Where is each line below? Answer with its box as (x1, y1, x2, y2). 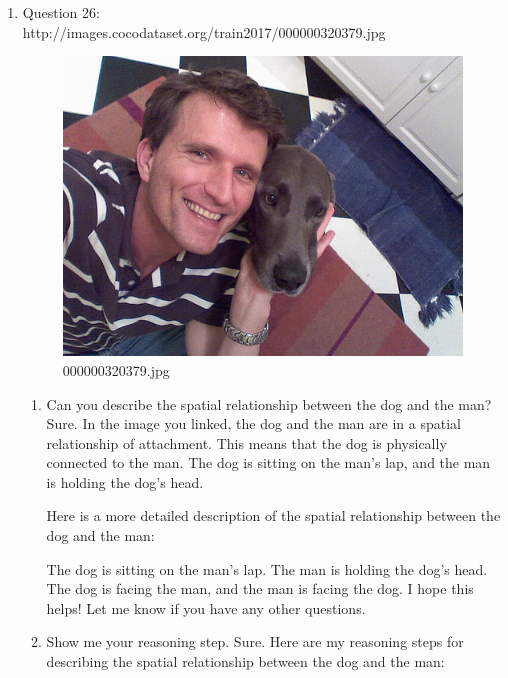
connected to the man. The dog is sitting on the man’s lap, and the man (46, 452, 491, 473)
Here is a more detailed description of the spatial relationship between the (46, 505, 501, 526)
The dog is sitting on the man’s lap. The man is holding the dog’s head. (46, 558, 488, 579)
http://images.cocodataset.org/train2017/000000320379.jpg (22, 21, 386, 42)
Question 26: (22, 2, 100, 22)
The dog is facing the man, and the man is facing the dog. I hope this (46, 578, 474, 599)
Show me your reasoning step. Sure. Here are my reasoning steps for (46, 631, 464, 652)
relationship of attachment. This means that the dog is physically (46, 432, 447, 453)
